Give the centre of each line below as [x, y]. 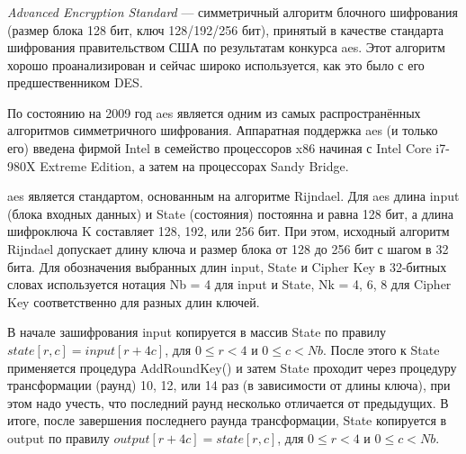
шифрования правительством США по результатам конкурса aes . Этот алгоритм [226, 47]
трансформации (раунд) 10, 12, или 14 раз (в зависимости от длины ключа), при [229, 385]
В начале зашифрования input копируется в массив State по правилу [197, 332]
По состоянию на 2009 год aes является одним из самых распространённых [214, 112]
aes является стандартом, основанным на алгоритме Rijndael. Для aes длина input [233, 196]
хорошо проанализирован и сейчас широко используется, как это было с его [216, 64]
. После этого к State [381, 350]
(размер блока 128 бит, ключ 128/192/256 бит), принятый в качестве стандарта [226, 29]
